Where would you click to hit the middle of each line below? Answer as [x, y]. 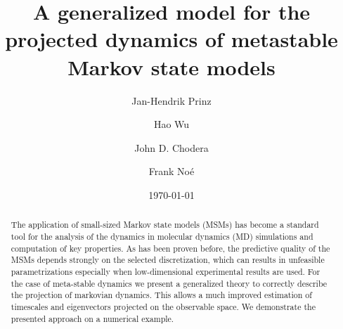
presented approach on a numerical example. [92, 318]
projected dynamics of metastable [171, 39]
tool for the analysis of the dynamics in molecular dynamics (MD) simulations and [162, 236]
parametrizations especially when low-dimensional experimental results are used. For [166, 271]
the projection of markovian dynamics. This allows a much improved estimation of [161, 295]
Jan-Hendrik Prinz [171, 100]
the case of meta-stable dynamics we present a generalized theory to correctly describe [169, 283]
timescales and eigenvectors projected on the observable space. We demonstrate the [163, 306]
